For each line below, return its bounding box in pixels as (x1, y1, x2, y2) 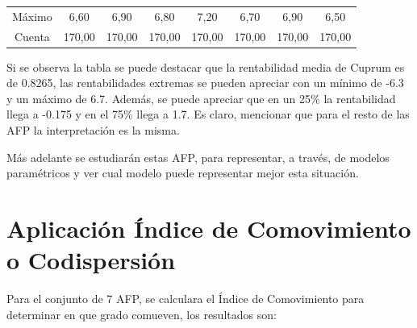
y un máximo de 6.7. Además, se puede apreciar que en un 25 (6, 89, 311, 106)
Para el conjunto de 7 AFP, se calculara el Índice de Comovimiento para (6, 290, 365, 307)
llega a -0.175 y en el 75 (6, 106, 124, 122)
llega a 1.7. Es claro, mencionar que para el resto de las (136, 106, 410, 122)
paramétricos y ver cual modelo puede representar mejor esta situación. (6, 164, 359, 181)
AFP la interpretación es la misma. (6, 122, 180, 139)
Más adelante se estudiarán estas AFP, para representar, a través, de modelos (6, 148, 390, 165)
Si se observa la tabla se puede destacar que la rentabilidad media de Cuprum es (6, 58, 405, 75)
